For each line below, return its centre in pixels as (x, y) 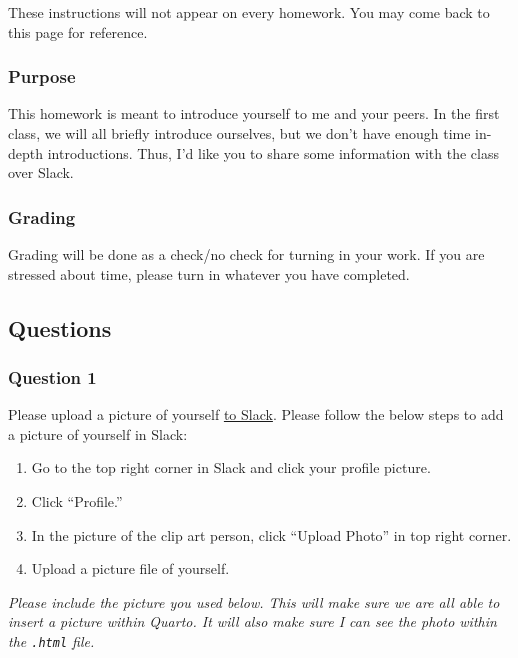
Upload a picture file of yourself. (130, 568)
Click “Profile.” (77, 500)
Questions (60, 327)
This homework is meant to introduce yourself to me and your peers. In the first (254, 113)
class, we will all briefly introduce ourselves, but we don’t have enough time (239, 133)
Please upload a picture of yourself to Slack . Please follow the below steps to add (256, 414)
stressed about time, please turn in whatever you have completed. (209, 273)
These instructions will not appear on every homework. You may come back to (249, 12)
